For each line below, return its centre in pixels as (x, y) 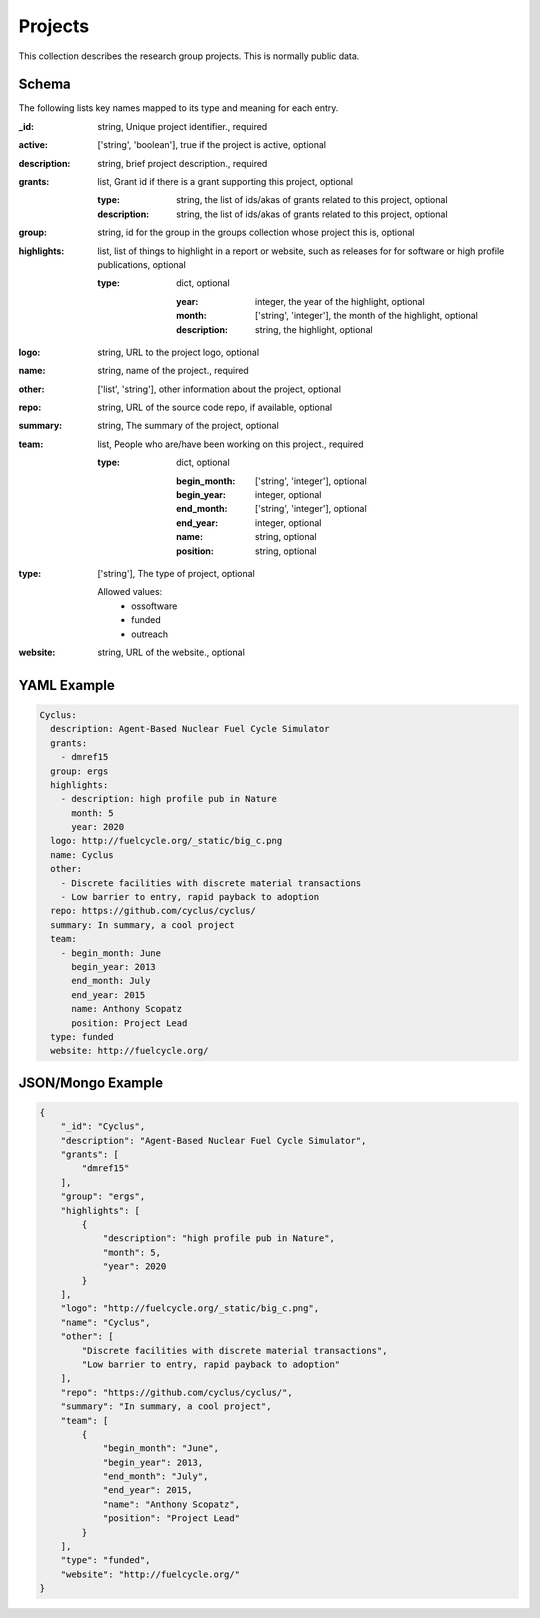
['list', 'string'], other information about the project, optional (219, 389)
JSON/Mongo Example (91, 1082)
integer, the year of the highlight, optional (340, 301)
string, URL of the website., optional (171, 652)
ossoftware (154, 606)
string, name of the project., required (173, 371)
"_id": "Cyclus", (103, 1126)
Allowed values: (130, 592)
